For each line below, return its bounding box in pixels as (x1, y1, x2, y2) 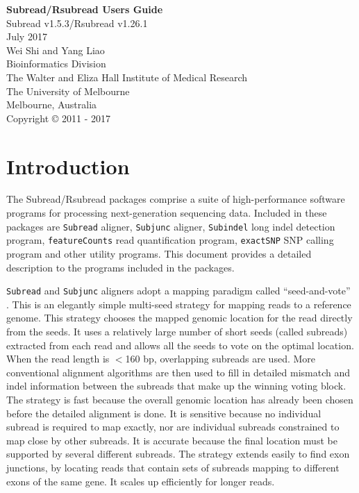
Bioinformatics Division (6, 56, 106, 71)
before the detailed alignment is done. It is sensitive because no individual (6, 406, 322, 420)
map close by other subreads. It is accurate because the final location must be (6, 433, 337, 447)
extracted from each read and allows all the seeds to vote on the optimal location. (6, 337, 354, 352)
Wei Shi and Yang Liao (6, 42, 105, 57)
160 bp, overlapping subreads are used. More (125, 351, 316, 366)
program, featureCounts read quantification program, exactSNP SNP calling (6, 233, 334, 247)
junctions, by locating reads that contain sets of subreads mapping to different (6, 460, 340, 474)
